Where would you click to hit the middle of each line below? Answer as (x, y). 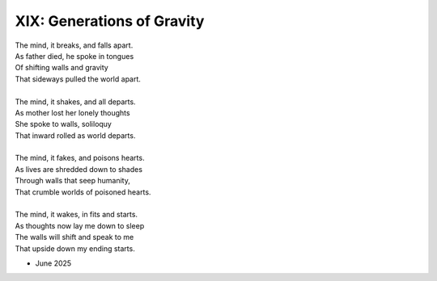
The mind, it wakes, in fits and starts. (76, 215)
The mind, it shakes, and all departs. (76, 102)
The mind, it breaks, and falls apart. (74, 45)
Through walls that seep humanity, (73, 181)
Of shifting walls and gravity (62, 68)
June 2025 (53, 263)
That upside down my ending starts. (75, 248)
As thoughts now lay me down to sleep (80, 225)
